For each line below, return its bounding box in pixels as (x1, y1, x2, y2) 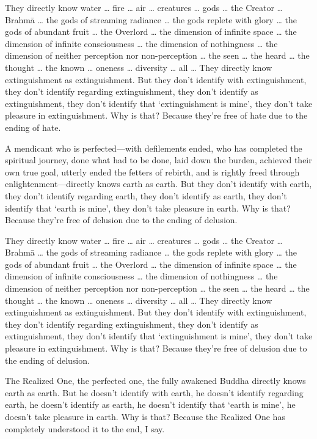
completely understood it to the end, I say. (5, 422, 165, 435)
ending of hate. (5, 120, 61, 133)
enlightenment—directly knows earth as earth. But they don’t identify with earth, (5, 177, 312, 190)
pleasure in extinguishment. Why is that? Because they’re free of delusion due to (5, 342, 307, 355)
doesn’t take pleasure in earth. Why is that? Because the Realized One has (5, 410, 285, 422)
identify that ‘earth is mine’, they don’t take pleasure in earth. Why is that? (5, 201, 291, 214)
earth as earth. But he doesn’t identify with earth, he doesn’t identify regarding (5, 386, 304, 399)
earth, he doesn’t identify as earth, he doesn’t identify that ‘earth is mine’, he (5, 398, 296, 411)
